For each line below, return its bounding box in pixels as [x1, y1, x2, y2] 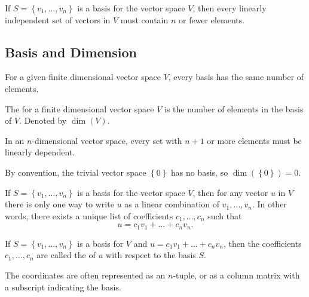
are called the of [36, 249, 96, 261]
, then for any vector [192, 186, 268, 198]
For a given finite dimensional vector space [5, 71, 161, 83]
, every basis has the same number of [168, 71, 304, 83]
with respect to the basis [106, 249, 196, 261]
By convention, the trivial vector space [5, 166, 146, 178]
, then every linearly [192, 2, 267, 14]
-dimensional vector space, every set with [32, 134, 182, 146]
